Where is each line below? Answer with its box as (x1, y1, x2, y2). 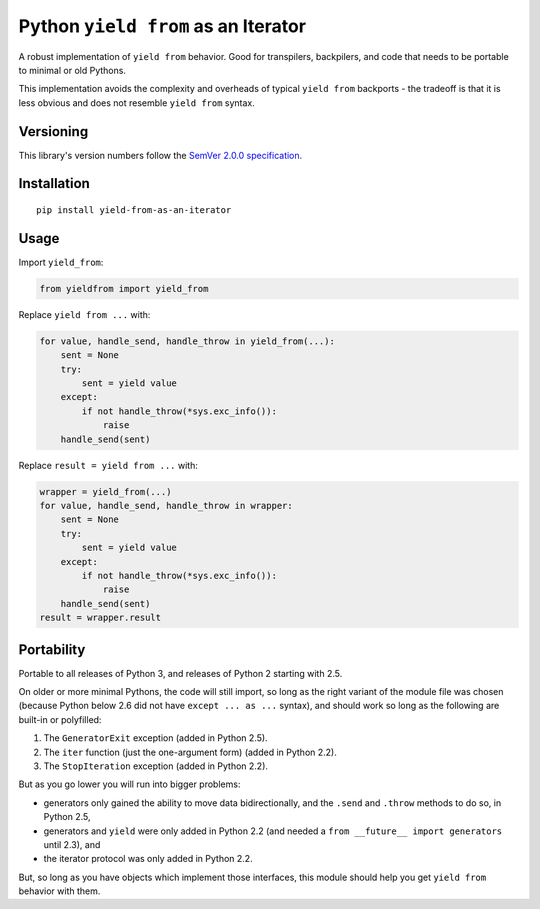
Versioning (18, 123, 89, 140)
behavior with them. (18, 885, 101, 897)
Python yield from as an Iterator (18, 15, 307, 37)
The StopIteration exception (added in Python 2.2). (43, 760, 269, 772)
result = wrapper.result (39, 612, 162, 624)
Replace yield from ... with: (18, 308, 151, 320)
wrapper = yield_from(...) (39, 486, 172, 497)
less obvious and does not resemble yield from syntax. (18, 96, 255, 109)
